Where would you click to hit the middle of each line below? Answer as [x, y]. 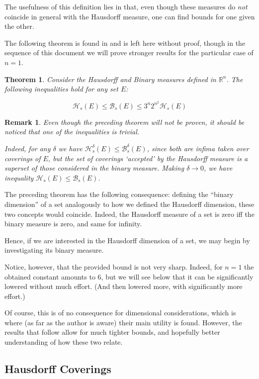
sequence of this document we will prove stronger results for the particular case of [129, 52]
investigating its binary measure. [54, 250]
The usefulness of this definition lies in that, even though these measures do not [126, 6]
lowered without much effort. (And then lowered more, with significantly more [124, 286]
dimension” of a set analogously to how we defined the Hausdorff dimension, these [129, 204]
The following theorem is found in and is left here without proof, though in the [125, 43]
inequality [19, 177]
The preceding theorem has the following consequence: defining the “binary [119, 194]
